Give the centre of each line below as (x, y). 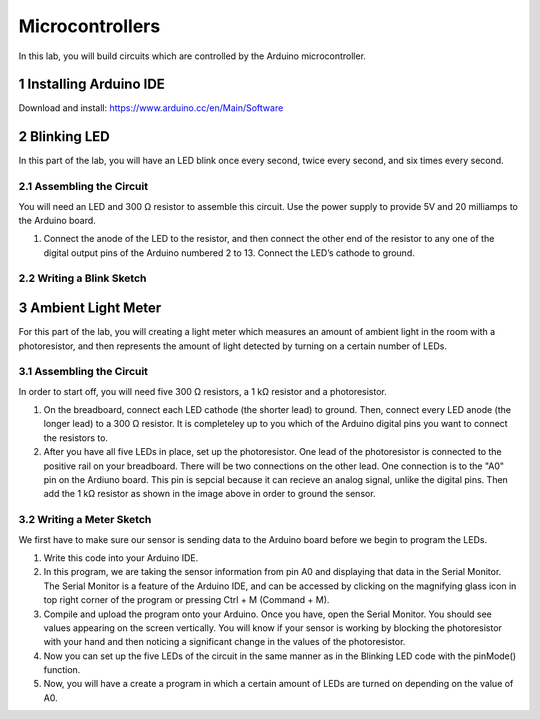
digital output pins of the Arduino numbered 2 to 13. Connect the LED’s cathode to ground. (229, 252)
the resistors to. (76, 437)
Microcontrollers (89, 26)
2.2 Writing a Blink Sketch (82, 278)
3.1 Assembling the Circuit (83, 372)
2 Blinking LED (64, 136)
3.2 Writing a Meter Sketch (85, 520)
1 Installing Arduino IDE (91, 84)
